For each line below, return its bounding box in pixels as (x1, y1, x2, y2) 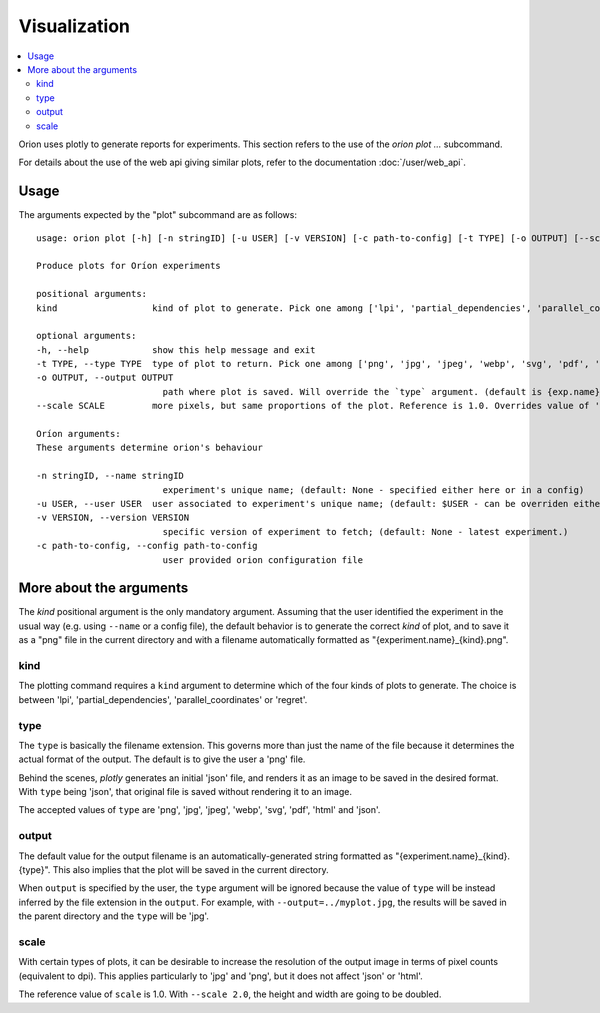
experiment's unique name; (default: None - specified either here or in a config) (162, 484, 585, 495)
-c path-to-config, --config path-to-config (36, 540, 259, 552)
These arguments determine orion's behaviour (36, 442, 264, 454)
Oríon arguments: (36, 428, 121, 440)
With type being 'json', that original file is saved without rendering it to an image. (18, 786, 352, 798)
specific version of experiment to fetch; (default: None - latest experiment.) (162, 526, 569, 537)
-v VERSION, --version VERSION (36, 512, 190, 524)
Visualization (18, 15, 130, 37)
